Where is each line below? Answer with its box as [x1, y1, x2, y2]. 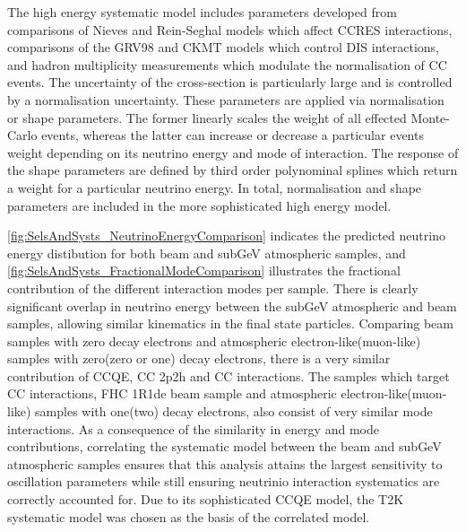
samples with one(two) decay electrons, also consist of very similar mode [35, 402, 433, 421]
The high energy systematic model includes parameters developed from [7, 3, 397, 21]
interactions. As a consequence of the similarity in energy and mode [7, 419, 379, 438]
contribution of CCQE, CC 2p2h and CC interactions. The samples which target [7, 366, 450, 385]
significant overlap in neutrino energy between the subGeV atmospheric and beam [7, 296, 457, 315]
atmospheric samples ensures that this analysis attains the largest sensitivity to [7, 454, 443, 473]
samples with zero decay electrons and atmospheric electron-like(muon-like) [7, 331, 421, 350]
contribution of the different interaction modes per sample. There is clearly [7, 278, 419, 297]
